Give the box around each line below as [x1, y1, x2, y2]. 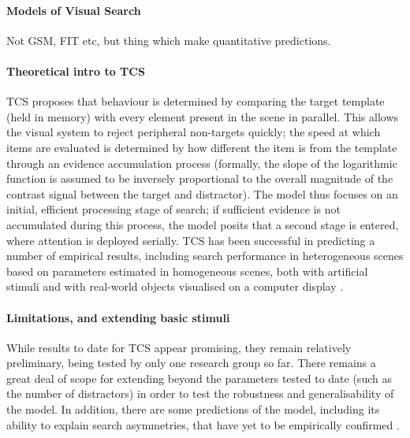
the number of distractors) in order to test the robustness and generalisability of [6, 385, 394, 402]
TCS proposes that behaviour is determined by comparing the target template [6, 93, 385, 109]
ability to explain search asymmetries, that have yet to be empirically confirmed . [6, 416, 400, 432]
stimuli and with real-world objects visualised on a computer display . [6, 278, 344, 295]
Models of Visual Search [6, 2, 141, 18]
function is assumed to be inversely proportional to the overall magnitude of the [6, 170, 393, 187]
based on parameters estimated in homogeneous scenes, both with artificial [6, 262, 368, 279]
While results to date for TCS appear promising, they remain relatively [6, 339, 352, 355]
